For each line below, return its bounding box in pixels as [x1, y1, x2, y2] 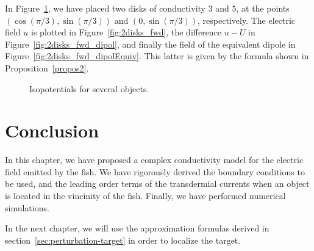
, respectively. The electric [198, 13, 296, 26]
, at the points [236, 2, 290, 14]
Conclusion [5, 118, 99, 143]
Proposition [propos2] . [5, 61, 89, 74]
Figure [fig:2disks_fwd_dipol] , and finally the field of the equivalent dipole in [5, 37, 296, 50]
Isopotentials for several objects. [29, 82, 149, 95]
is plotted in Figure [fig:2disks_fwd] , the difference [31, 26, 222, 38]
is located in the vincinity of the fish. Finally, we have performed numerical [5, 189, 286, 202]
